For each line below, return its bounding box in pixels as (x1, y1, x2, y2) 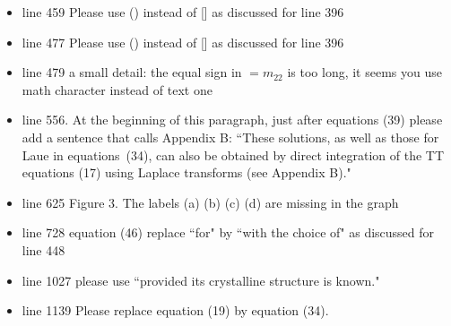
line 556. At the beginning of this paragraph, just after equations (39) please (22, 110, 443, 129)
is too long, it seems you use (287, 63, 442, 81)
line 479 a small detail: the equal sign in (22, 63, 242, 81)
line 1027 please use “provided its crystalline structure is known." (22, 270, 380, 289)
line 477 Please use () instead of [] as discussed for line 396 (22, 32, 344, 51)
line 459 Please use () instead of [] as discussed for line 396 (22, 3, 344, 21)
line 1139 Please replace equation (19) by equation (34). (22, 301, 329, 320)
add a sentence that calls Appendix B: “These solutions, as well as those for (22, 127, 439, 146)
